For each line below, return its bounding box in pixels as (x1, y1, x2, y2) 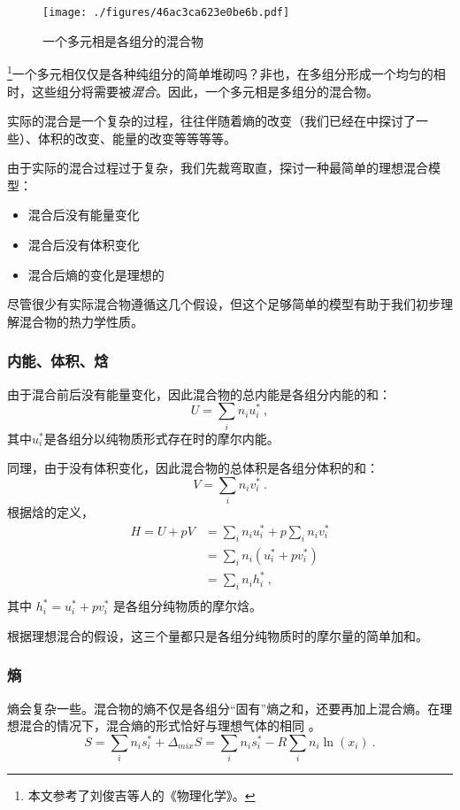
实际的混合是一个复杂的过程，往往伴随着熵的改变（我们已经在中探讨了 (7, 112, 416, 130)
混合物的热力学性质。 (19, 312, 143, 330)
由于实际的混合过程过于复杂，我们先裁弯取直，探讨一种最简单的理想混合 (7, 158, 428, 177)
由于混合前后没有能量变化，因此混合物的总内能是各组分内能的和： (7, 384, 391, 403)
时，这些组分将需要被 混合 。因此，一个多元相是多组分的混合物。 (7, 81, 379, 100)
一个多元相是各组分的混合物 (42, 31, 203, 50)
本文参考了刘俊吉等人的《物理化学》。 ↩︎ (27, 786, 256, 805)
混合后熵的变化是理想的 (27, 265, 165, 283)
